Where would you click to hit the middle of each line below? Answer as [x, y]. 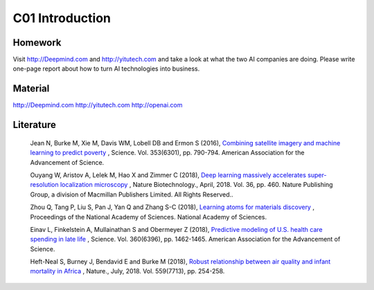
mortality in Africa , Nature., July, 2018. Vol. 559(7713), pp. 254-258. [127, 271]
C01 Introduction [62, 18]
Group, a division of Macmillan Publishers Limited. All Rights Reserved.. [132, 194]
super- [317, 175]
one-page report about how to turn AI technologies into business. [106, 69]
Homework [37, 43]
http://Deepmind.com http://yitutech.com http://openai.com [98, 105]
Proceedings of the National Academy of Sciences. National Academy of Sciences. [149, 217]
